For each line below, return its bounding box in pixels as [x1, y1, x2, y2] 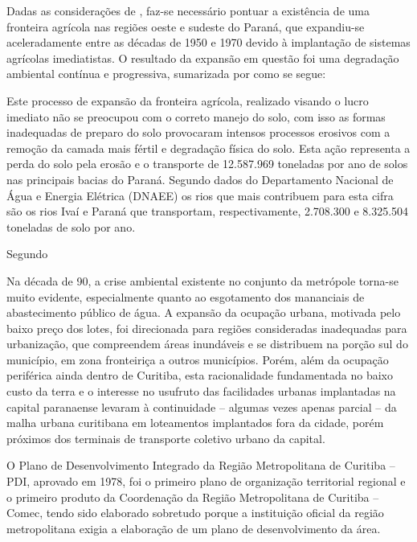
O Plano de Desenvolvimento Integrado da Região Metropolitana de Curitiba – [6, 457, 395, 474]
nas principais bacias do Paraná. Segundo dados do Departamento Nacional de [6, 170, 394, 187]
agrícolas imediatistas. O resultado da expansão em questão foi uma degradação [6, 49, 399, 66]
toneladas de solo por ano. [6, 218, 136, 235]
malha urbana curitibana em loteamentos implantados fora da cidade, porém [6, 414, 384, 431]
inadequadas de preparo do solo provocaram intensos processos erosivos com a [6, 124, 390, 141]
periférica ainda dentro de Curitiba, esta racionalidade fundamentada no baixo [6, 367, 394, 384]
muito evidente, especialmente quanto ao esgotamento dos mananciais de [6, 288, 365, 305]
